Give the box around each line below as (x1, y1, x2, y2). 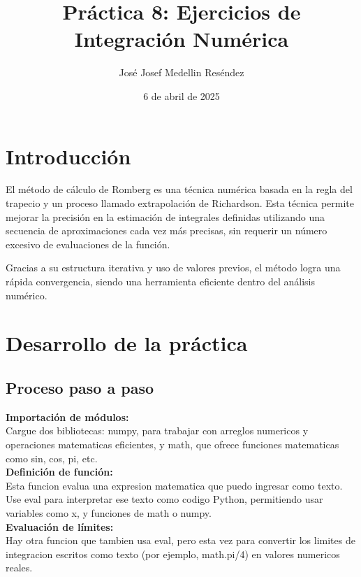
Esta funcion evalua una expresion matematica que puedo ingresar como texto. (6, 478, 343, 492)
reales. (6, 560, 33, 575)
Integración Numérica (74, 24, 289, 53)
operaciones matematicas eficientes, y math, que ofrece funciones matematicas (6, 436, 339, 451)
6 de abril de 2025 (143, 88, 220, 103)
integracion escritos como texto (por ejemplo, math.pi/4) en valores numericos (6, 546, 340, 561)
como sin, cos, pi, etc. (6, 450, 98, 465)
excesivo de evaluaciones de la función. (6, 236, 170, 251)
